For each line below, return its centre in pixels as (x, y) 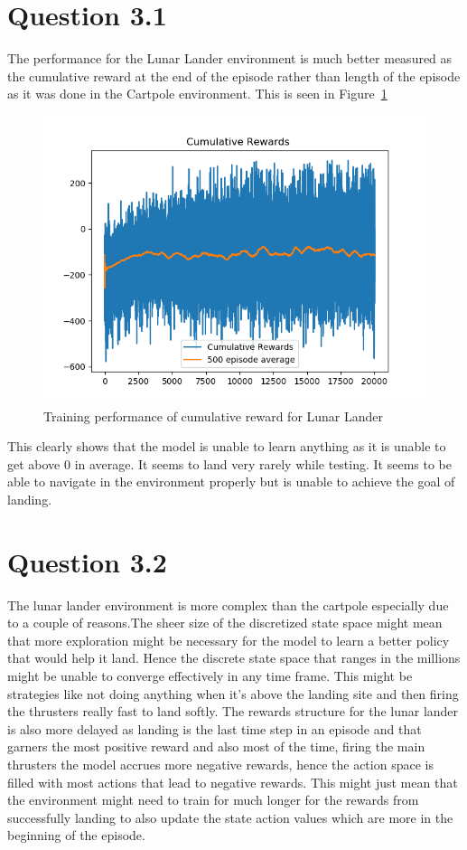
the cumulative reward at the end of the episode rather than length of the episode (234, 76)
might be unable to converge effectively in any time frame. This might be (210, 675)
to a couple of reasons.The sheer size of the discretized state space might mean (225, 623)
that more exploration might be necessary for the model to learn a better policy (229, 640)
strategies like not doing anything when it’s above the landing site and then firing (233, 693)
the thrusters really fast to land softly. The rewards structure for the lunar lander (233, 711)
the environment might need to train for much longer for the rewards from (213, 800)
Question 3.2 (87, 561)
